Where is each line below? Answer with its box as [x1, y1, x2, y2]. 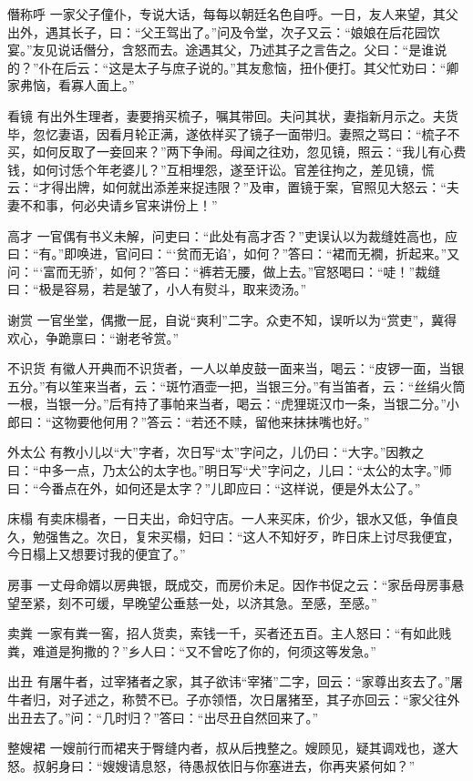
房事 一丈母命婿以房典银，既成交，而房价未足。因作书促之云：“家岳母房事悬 [7, 575, 465, 594]
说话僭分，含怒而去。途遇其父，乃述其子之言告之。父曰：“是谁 [57, 40, 435, 59]
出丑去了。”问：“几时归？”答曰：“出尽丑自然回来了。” [7, 707, 319, 726]
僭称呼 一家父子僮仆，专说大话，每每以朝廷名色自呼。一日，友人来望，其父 [7, 5, 458, 23]
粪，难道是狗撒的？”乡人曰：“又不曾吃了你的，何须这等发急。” [7, 641, 376, 660]
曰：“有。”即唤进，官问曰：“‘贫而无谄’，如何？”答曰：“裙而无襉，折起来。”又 [7, 244, 460, 263]
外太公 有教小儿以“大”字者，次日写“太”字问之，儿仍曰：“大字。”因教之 [7, 442, 425, 461]
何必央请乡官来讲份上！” [70, 195, 218, 214]
